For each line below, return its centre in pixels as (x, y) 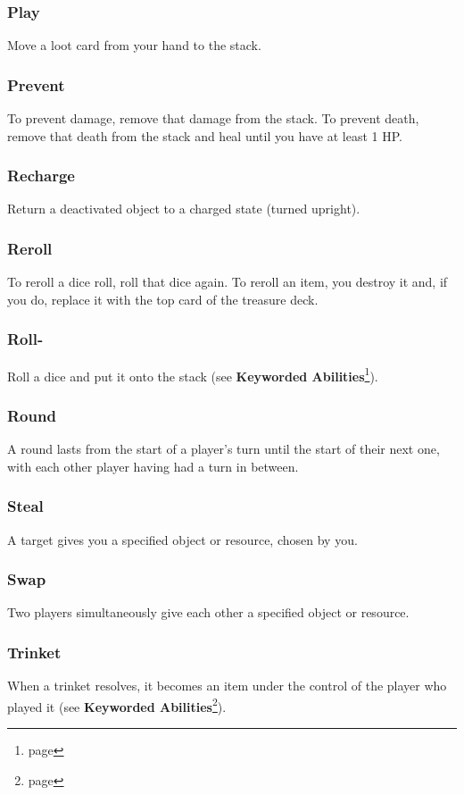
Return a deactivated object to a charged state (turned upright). (184, 209)
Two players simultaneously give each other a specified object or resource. (208, 612)
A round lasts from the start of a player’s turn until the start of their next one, (224, 449)
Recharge (41, 176)
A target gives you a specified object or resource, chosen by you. (182, 539)
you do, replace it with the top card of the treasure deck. (163, 299)
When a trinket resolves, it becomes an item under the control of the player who (227, 686)
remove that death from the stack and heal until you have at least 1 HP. (205, 135)
